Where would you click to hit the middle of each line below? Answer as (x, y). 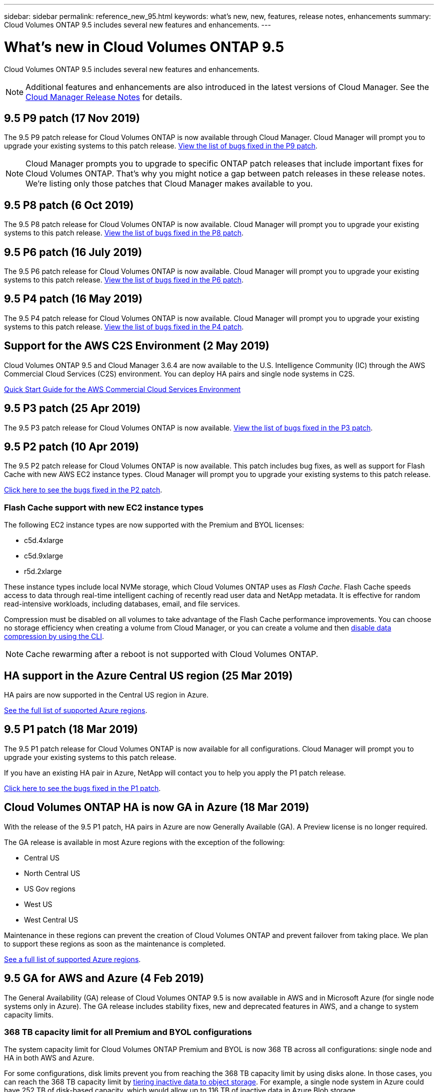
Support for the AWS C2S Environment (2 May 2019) (137, 346)
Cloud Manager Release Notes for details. (104, 97)
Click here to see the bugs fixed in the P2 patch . (83, 490)
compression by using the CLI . (54, 636)
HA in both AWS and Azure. (49, 1058)
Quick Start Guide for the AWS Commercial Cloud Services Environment (122, 389)
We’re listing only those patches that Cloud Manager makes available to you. (169, 184)
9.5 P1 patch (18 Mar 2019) (71, 729)
